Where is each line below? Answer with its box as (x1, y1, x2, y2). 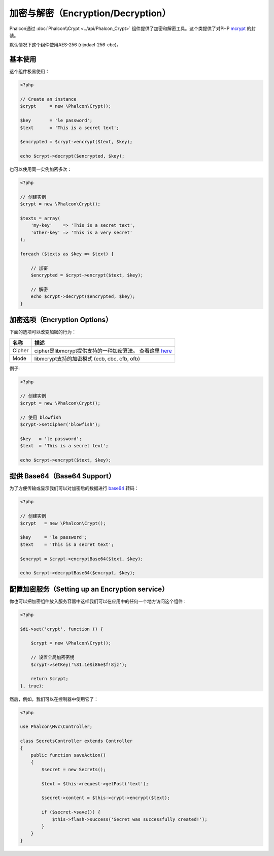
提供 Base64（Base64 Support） (9, 472, 116, 480)
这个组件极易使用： (9, 69, 50, 75)
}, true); (20, 683, 45, 689)
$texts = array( (20, 216, 61, 221)
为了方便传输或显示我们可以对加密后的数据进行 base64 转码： (9, 485, 139, 492)
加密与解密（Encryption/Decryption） (9, 8, 171, 19)
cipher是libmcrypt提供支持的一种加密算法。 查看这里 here (34, 347, 172, 354)
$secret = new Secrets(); (41, 767, 106, 772)
